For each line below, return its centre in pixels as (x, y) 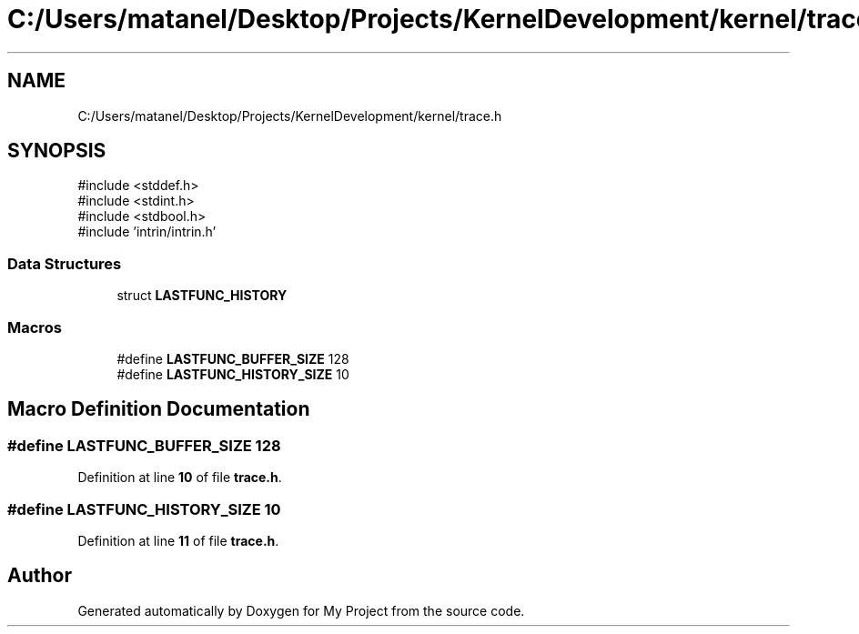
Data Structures (65, 263)
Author (40, 576)
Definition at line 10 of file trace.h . (180, 478)
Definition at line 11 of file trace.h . (178, 540)
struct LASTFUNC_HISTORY (202, 296)
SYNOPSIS (57, 151)
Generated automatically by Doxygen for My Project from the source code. (301, 610)
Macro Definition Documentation (159, 409)
